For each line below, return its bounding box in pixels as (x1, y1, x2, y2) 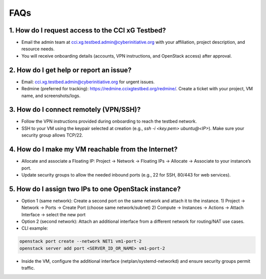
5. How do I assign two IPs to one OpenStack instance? (9, 185, 181, 193)
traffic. (21, 265, 35, 271)
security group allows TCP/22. (21, 132, 83, 138)
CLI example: (21, 225, 48, 231)
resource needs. (21, 46, 55, 52)
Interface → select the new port (21, 211, 86, 217)
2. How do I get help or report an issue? (9, 66, 132, 74)
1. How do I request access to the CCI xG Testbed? (9, 26, 166, 35)
